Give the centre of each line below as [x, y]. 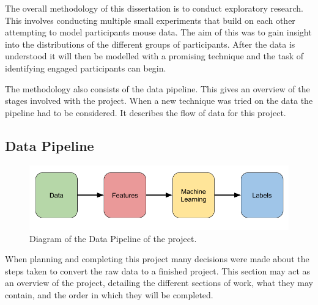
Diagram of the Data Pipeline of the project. [113, 238]
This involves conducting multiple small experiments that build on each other [150, 20]
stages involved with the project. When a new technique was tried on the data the [159, 101]
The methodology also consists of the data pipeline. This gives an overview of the [157, 88]
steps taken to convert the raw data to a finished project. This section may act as [158, 270]
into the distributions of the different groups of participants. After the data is [150, 44]
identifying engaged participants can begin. [86, 68]
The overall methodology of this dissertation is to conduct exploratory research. [154, 8]
